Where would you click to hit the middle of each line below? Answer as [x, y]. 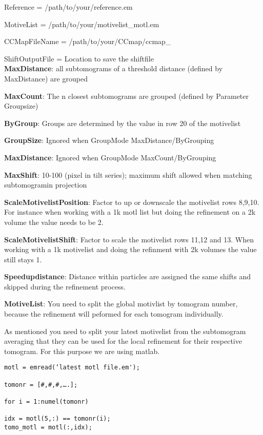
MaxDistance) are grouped [46, 78]
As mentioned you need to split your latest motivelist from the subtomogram [125, 331]
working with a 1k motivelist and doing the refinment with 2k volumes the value [130, 249]
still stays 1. [23, 259]
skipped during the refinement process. [65, 286]
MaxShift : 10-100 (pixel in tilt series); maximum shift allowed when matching [128, 174]
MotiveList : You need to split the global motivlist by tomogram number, [121, 304]
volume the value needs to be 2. [54, 222]
